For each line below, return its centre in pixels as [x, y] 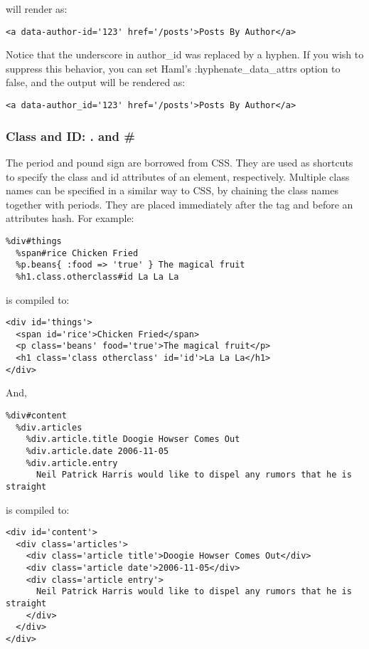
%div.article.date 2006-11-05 [97, 451]
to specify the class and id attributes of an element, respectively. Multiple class [178, 176]
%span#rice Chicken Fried [77, 253]
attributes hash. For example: [70, 218]
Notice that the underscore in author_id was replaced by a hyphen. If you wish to [185, 54]
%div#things [34, 241]
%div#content [36, 415]
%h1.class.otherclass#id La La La [97, 276]
